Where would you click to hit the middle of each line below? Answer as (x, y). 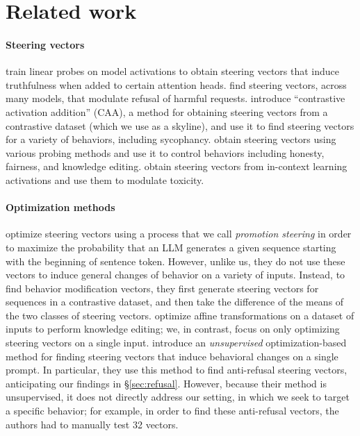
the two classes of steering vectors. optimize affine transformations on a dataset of (180, 315)
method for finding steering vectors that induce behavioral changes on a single (172, 356)
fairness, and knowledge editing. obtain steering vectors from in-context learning (177, 166)
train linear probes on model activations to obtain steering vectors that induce (173, 71)
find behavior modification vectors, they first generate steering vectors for (162, 288)
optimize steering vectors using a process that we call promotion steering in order (179, 234)
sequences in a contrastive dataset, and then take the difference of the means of (175, 302)
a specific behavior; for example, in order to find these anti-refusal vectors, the (172, 411)
